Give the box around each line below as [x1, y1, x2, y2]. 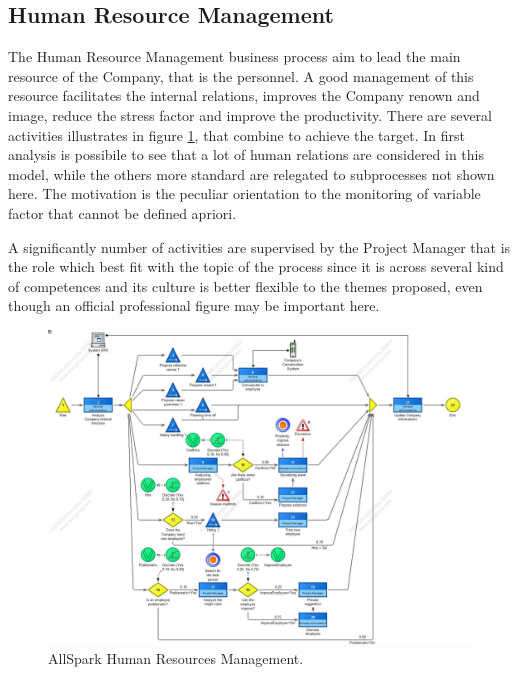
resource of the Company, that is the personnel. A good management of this [8, 65, 474, 86]
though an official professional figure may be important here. [8, 295, 380, 316]
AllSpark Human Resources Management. [48, 648, 304, 669]
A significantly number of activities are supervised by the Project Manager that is [8, 236, 511, 257]
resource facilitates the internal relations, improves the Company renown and [8, 85, 480, 106]
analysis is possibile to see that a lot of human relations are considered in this [8, 144, 485, 165]
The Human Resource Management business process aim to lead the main [8, 46, 461, 67]
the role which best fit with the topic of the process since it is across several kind [8, 256, 504, 277]
